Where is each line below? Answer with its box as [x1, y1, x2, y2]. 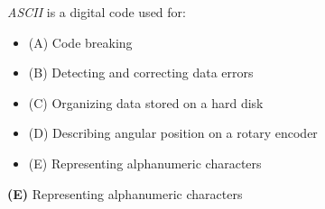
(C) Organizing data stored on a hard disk [28, 93, 264, 112]
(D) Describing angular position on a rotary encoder [28, 123, 318, 142]
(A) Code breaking [28, 32, 133, 51]
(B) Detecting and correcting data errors [28, 63, 254, 82]
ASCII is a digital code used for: [7, 3, 186, 21]
